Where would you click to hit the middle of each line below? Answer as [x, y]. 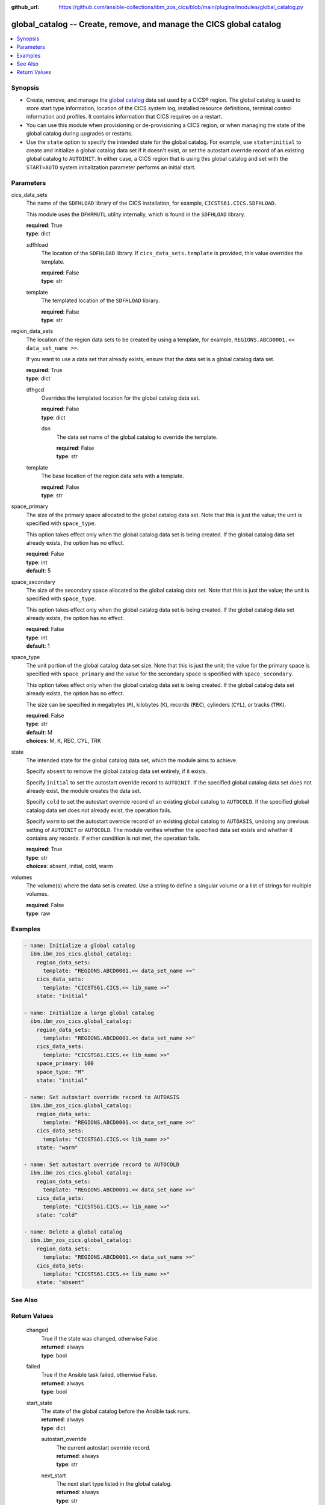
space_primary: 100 [65, 1063]
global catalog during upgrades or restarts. [79, 134]
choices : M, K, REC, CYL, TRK [64, 741]
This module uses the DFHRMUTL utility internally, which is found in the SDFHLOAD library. [136, 214]
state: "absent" [60, 1283]
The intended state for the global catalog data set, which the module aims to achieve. [132, 760]
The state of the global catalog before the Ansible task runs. [116, 1411]
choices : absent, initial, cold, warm [70, 866]
